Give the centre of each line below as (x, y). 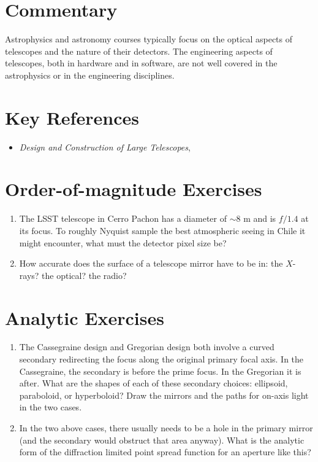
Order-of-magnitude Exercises (134, 189)
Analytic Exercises (85, 317)
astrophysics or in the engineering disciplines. (90, 75)
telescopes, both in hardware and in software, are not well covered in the (141, 63)
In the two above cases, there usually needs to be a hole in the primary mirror (166, 428)
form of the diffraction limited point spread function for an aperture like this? (165, 452)
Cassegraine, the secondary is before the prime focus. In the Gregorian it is (160, 371)
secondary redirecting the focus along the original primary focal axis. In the (161, 359)
